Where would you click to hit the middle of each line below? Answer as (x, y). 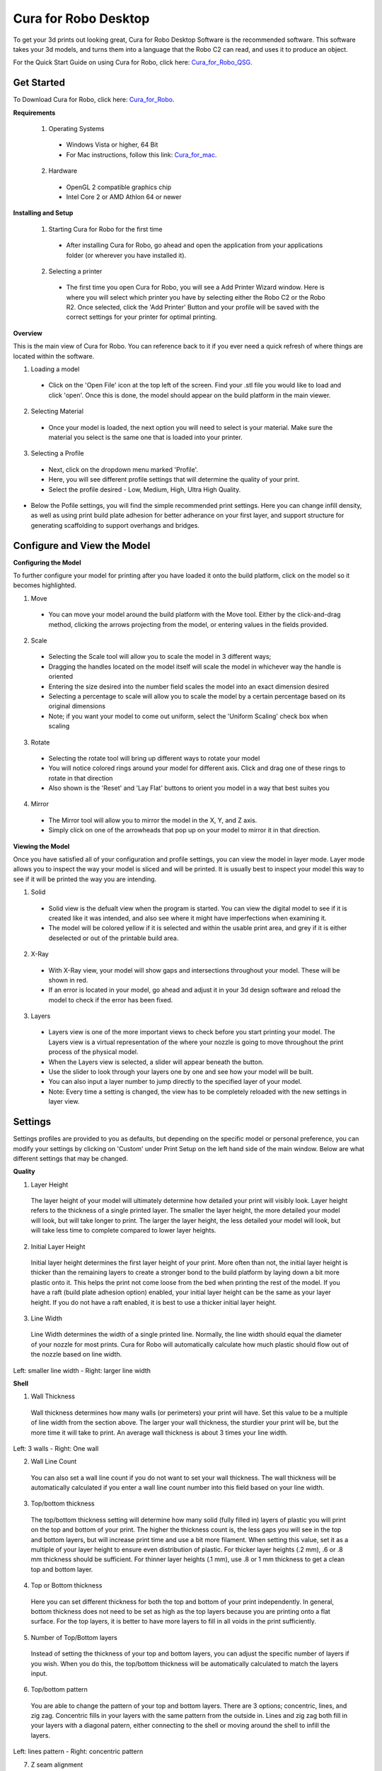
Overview (28, 333)
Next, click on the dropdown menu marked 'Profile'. (123, 469)
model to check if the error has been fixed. (111, 1000)
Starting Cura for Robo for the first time (105, 229)
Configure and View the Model (82, 545)
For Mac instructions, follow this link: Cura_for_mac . (141, 154)
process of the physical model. (93, 1052)
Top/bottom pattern (59, 1690)
